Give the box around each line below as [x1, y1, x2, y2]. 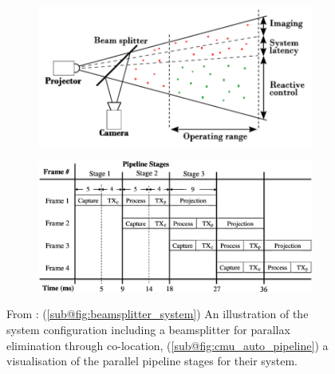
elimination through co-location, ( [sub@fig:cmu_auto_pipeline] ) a [6, 337, 329, 353]
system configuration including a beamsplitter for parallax [6, 321, 290, 338]
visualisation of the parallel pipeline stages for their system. [6, 352, 298, 369]
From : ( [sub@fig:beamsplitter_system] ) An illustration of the [6, 305, 309, 322]
